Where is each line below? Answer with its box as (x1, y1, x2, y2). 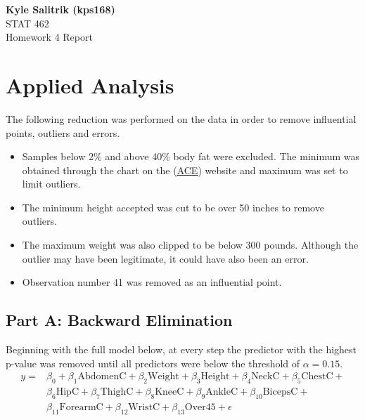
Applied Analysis (6, 70, 174, 99)
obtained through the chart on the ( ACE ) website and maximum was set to (22, 162, 348, 177)
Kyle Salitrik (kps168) (6, 2, 115, 16)
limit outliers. (22, 176, 81, 191)
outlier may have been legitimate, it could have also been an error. (22, 251, 309, 265)
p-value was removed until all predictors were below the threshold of (6, 355, 300, 370)
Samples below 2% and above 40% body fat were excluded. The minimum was (22, 149, 360, 164)
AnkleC (205, 387, 238, 398)
